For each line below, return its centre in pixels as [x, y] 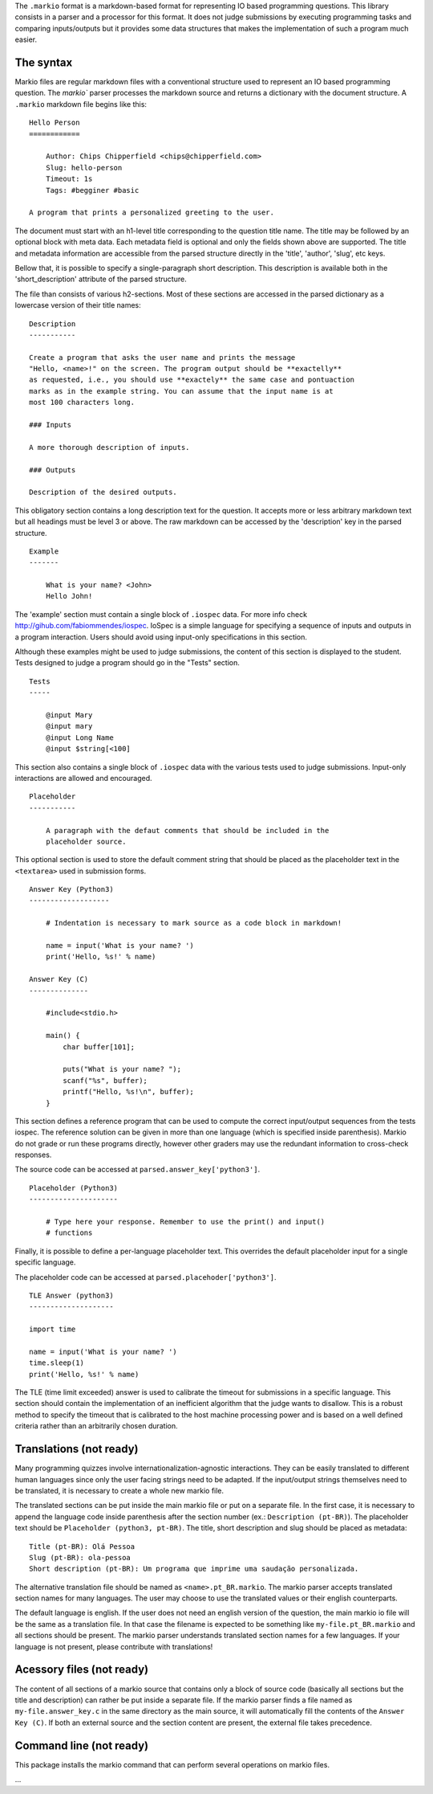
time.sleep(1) [57, 1363]
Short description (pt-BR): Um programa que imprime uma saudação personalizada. [194, 1569]
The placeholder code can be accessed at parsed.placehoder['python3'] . [146, 1277]
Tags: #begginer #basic [92, 190]
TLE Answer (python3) [71, 1295]
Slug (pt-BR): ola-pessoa [80, 1557]
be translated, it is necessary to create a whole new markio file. [119, 1490]
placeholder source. [86, 841]
